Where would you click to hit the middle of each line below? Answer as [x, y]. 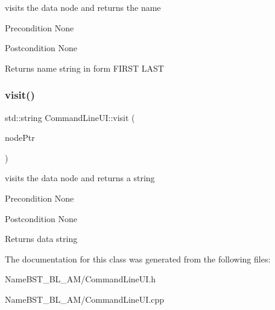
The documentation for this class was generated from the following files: [138, 259]
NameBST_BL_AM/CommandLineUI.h [81, 279]
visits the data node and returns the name [83, 7]
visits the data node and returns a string [80, 178]
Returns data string [41, 239]
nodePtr [20, 138]
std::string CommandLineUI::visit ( [70, 117]
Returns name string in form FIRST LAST [84, 68]
